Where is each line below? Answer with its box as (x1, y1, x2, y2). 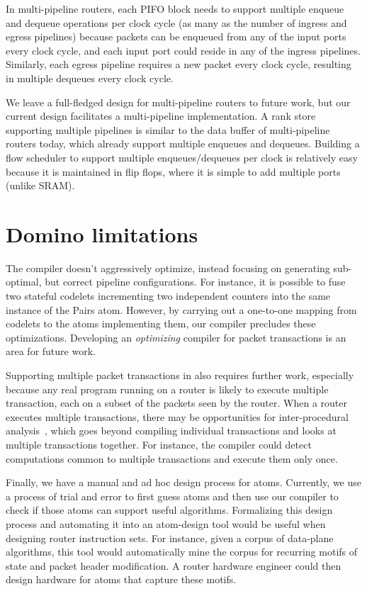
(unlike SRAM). (6, 178, 75, 193)
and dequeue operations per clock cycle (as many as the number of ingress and (6, 15, 347, 30)
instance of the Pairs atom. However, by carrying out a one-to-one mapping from (6, 302, 357, 317)
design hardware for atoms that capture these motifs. (6, 572, 237, 587)
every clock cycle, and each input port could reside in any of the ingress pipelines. (6, 43, 361, 57)
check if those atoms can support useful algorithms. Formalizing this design (6, 502, 333, 517)
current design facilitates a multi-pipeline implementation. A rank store (6, 108, 316, 123)
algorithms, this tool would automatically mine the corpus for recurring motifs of (6, 544, 358, 559)
